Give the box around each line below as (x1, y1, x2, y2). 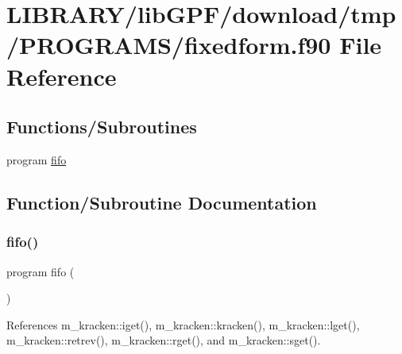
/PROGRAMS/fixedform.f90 (6, 29, 331, 61)
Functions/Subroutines (6, 114, 197, 139)
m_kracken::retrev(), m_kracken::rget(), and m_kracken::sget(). (6, 332, 321, 348)
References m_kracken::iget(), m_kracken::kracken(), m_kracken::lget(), (6, 316, 360, 333)
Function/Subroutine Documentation (6, 190, 317, 214)
